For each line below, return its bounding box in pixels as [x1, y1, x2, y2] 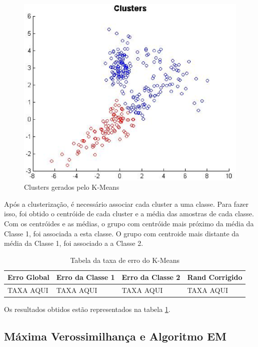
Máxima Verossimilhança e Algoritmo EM [4, 328, 227, 344]
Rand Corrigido [187, 272, 242, 282]
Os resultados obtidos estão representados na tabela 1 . [4, 304, 170, 314]
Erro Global [7, 272, 49, 282]
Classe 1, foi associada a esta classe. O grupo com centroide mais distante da [4, 228, 239, 238]
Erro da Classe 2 [121, 272, 180, 282]
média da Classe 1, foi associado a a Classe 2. [4, 238, 143, 248]
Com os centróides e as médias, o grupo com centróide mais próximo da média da [4, 218, 254, 228]
